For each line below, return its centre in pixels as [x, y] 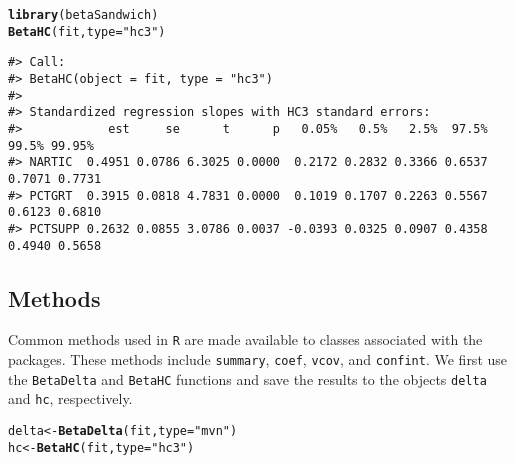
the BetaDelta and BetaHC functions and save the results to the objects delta [247, 378]
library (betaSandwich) [83, 15]
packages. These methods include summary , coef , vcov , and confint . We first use [258, 359]
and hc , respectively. [70, 398]
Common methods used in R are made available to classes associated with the [245, 339]
